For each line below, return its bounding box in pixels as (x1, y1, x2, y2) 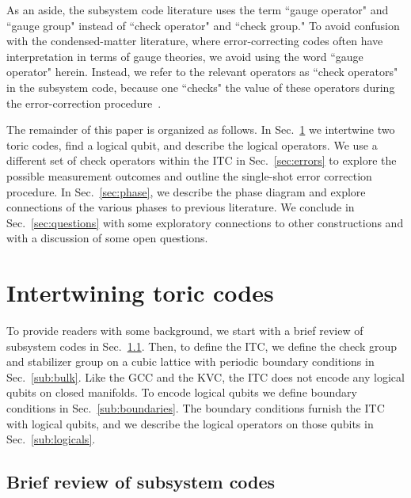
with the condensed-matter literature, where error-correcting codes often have (6, 32, 383, 49)
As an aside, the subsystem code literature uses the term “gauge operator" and (6, 2, 389, 17)
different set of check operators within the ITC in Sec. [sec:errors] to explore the (6, 152, 397, 169)
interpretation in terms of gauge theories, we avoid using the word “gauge (6, 48, 363, 64)
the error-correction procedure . (6, 94, 162, 111)
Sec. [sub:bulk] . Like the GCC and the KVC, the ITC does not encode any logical (6, 368, 405, 385)
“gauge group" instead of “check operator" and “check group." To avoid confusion (6, 17, 400, 33)
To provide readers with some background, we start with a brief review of (6, 322, 363, 339)
